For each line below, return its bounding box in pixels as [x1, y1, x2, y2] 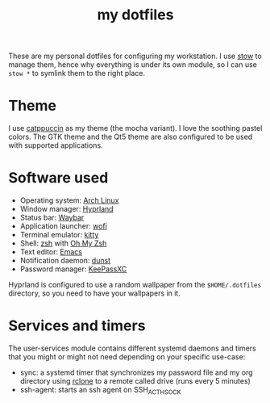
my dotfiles [97, 6, 174, 24]
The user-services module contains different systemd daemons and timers [8, 343, 256, 353]
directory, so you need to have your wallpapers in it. [8, 288, 181, 298]
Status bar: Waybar [19, 212, 85, 223]
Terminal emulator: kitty [19, 230, 99, 240]
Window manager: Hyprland [19, 204, 114, 214]
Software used [8, 169, 109, 187]
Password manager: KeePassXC [19, 264, 127, 274]
